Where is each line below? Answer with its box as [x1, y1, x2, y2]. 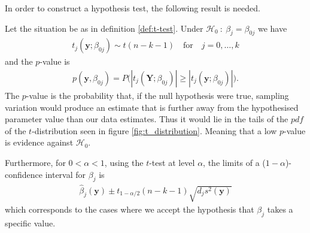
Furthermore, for [5, 156, 66, 169]
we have [257, 22, 287, 34]
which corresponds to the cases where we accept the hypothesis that [5, 203, 254, 216]
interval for [45, 168, 86, 180]
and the [5, 55, 33, 68]
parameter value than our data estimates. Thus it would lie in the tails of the [5, 113, 288, 125]
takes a [267, 203, 293, 216]
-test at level [149, 156, 195, 169]
